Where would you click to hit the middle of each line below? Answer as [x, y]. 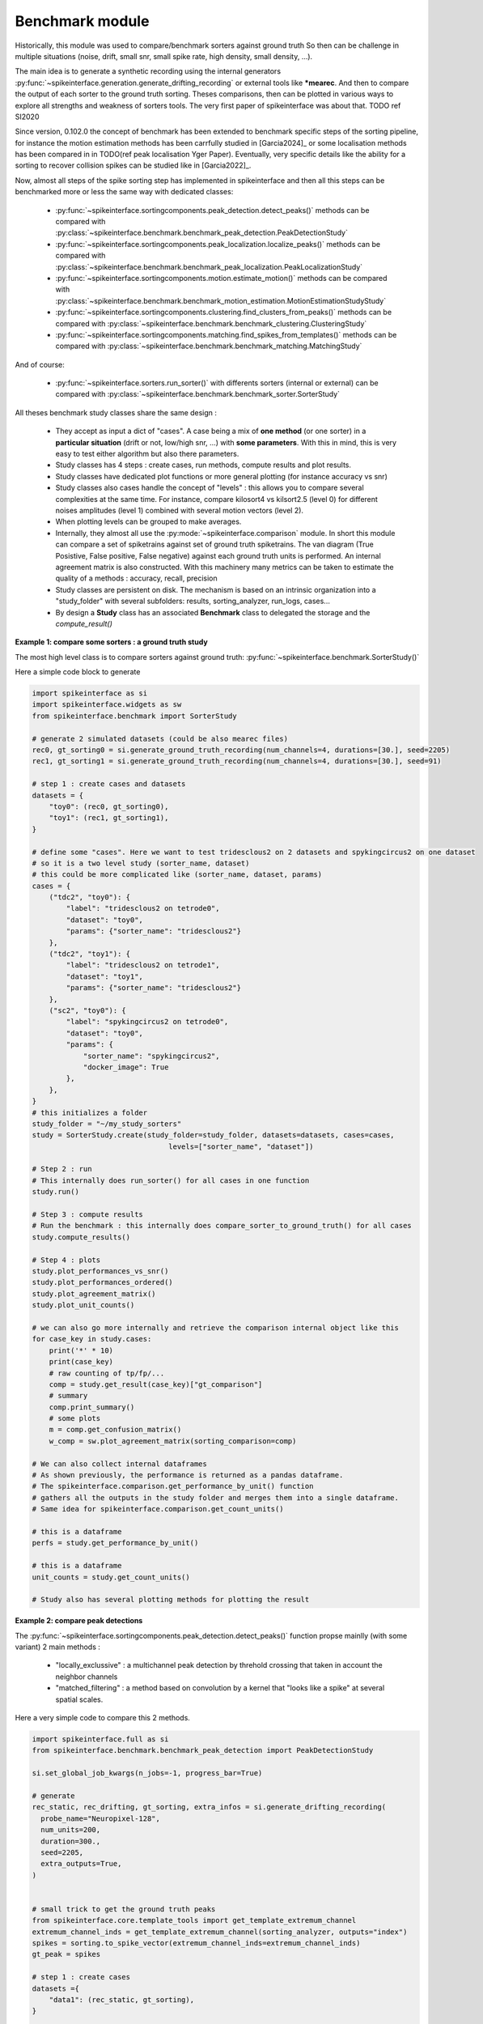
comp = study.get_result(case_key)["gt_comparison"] [156, 1384]
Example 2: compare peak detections [79, 1621]
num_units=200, [71, 1830]
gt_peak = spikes [66, 1954]
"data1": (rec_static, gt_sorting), [121, 2000]
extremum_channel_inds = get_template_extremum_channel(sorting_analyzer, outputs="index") [220, 1932]
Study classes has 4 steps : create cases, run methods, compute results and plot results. [203, 465]
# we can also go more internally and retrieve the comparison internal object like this [216, 1327]
